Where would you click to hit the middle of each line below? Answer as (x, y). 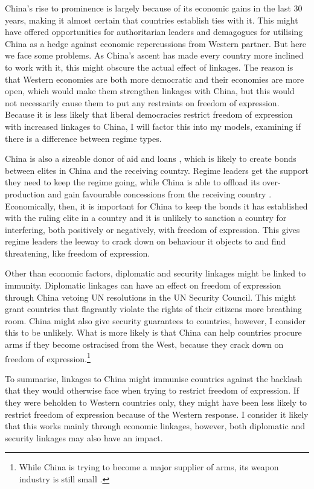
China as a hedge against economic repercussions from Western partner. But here (156, 43)
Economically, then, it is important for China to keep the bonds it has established (156, 206)
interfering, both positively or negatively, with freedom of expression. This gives (152, 229)
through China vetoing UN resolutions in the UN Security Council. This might (151, 297)
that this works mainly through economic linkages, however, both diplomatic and (155, 426)
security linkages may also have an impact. (84, 437)
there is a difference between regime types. (83, 138)
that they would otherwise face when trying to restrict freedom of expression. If (152, 390)
